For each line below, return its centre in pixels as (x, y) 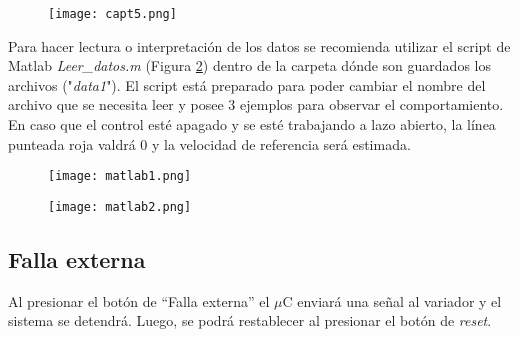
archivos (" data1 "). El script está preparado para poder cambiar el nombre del (247, 84)
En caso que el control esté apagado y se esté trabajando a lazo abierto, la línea (252, 124)
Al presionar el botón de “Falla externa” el (139, 300)
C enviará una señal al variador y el (392, 300)
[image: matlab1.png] (120, 176)
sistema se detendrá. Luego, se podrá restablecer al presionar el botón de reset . (250, 320)
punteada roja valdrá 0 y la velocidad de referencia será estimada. (209, 143)
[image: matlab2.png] (120, 206)
